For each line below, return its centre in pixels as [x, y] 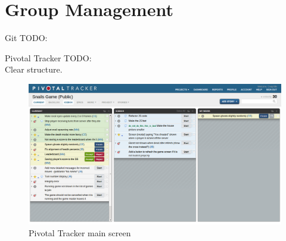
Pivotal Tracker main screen [80, 232]
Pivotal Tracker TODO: [48, 57]
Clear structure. [34, 69]
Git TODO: [26, 38]
